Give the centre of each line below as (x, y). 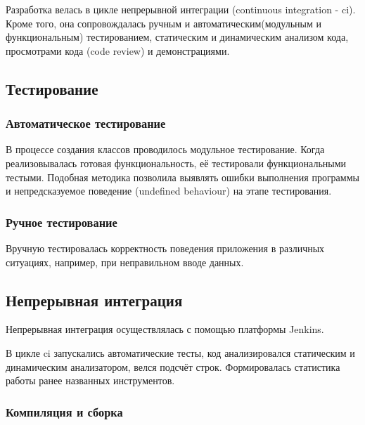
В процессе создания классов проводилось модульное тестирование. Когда (165, 149)
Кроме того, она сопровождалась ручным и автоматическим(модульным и (164, 23)
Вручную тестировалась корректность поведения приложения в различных (165, 248)
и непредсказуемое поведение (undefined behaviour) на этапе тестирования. (169, 191)
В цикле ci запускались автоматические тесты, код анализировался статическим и (180, 352)
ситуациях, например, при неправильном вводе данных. (125, 262)
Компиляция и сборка (64, 411)
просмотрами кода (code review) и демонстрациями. (118, 50)
